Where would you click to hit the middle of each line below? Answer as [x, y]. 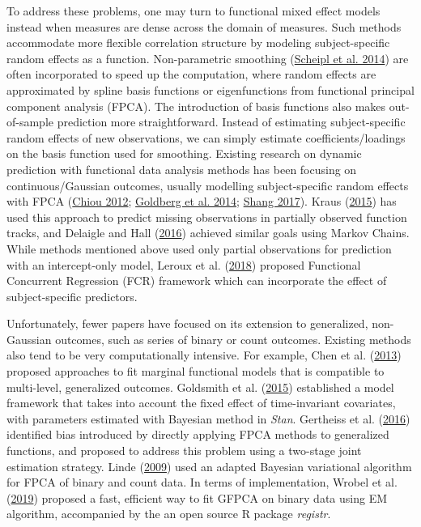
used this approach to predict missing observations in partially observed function [207, 217]
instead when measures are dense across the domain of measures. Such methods [204, 26]
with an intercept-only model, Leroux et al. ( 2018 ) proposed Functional [184, 264]
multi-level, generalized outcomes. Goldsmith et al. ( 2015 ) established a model [200, 387]
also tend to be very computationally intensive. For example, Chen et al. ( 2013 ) [204, 355]
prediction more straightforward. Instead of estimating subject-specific [231, 122]
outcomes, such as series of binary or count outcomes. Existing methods [233, 339]
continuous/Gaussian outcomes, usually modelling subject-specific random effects [208, 185]
